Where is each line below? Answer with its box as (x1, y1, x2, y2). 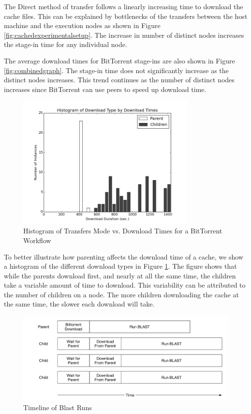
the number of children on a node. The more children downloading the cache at (4, 289, 239, 299)
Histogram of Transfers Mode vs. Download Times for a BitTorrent (23, 226, 222, 236)
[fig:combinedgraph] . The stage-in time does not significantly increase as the (4, 65, 229, 75)
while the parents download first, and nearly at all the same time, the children (4, 270, 236, 280)
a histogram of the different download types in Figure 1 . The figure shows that (4, 261, 237, 271)
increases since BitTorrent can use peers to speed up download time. (4, 84, 207, 94)
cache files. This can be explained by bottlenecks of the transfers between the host (4, 11, 248, 21)
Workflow (23, 235, 51, 245)
